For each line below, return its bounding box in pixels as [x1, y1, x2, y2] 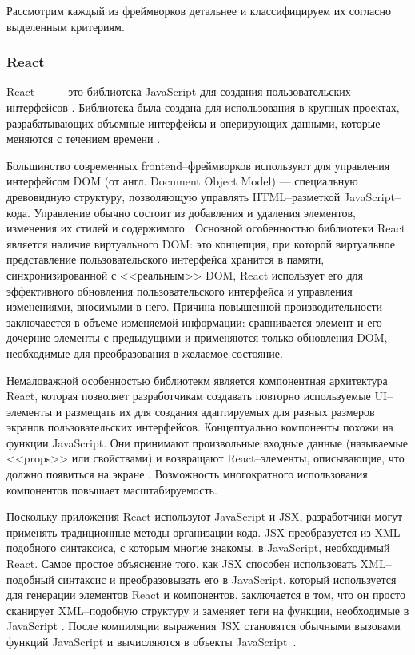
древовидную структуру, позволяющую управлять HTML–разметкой [6, 188, 341, 204]
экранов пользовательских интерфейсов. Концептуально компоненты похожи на [6, 419, 393, 435]
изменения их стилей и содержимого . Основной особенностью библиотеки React [6, 220, 406, 236]
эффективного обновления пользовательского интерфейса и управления [6, 282, 353, 299]
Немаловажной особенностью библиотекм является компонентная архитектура [6, 371, 388, 388]
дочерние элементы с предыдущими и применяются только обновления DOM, [6, 329, 388, 346]
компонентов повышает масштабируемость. [6, 481, 217, 498]
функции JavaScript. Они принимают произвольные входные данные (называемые [6, 434, 409, 451]
